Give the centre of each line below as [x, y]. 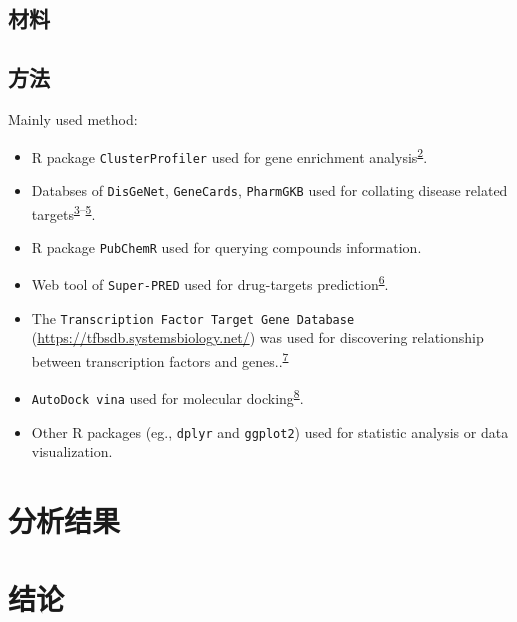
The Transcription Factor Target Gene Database [193, 317]
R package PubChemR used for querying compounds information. [226, 246]
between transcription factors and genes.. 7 [160, 359]
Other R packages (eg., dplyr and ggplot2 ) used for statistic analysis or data [270, 431]
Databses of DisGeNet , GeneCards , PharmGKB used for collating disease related [269, 189]
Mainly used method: [73, 118]
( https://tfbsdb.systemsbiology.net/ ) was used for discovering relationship [257, 337]
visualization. [72, 451]
